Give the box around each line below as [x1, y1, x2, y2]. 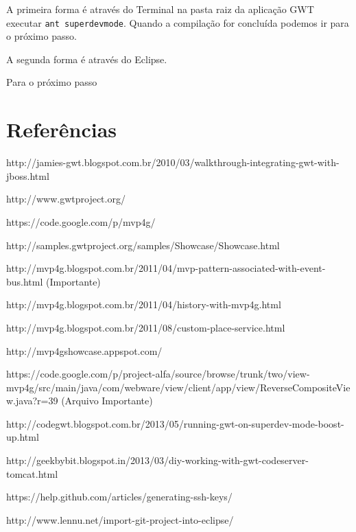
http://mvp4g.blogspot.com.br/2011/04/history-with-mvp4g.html [6, 297, 281, 312]
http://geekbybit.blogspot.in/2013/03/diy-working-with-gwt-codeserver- [6, 453, 309, 467]
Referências [6, 115, 117, 143]
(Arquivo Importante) [61, 393, 153, 408]
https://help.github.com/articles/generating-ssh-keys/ [6, 489, 233, 504]
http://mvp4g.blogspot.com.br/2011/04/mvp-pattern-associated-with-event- [6, 261, 326, 275]
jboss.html [6, 168, 49, 183]
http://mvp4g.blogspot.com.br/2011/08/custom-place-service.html [6, 320, 285, 334]
